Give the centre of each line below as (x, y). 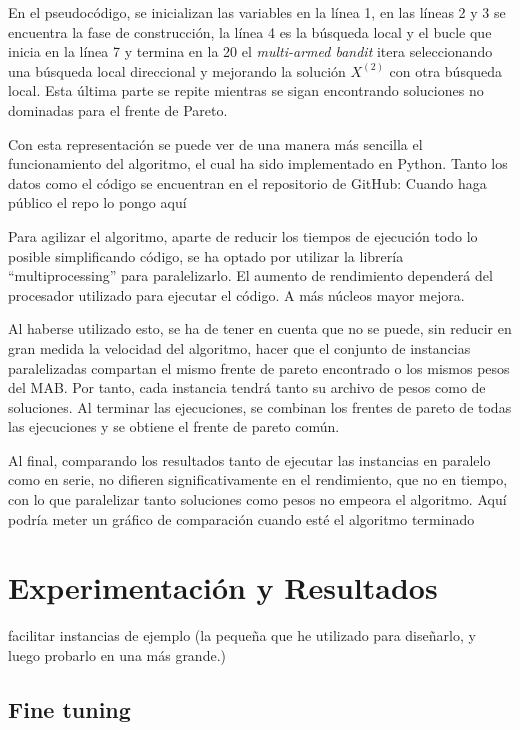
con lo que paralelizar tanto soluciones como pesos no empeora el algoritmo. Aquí (257, 499)
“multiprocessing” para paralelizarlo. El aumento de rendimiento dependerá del (250, 275)
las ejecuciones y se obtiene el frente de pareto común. (174, 426)
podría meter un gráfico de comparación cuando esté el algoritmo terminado (241, 518)
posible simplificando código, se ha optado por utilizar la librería (206, 255)
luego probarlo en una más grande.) (117, 654)
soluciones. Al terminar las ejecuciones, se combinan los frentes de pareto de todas (260, 406)
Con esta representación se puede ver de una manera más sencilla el (215, 143)
